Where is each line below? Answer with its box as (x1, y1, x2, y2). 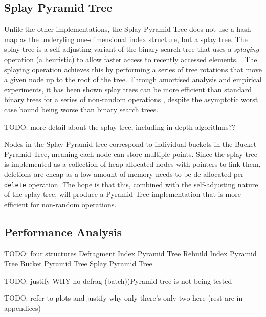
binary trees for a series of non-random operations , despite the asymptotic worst (4, 94, 258, 105)
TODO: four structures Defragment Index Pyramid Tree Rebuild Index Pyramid (4, 248, 257, 259)
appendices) (4, 302, 41, 313)
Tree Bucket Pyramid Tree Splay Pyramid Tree (4, 258, 152, 269)
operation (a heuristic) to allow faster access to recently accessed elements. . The (4, 53, 257, 64)
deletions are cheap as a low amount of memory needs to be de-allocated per (4, 168, 244, 179)
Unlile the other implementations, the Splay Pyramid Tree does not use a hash (4, 24, 251, 34)
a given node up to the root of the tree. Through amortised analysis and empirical (4, 74, 262, 85)
